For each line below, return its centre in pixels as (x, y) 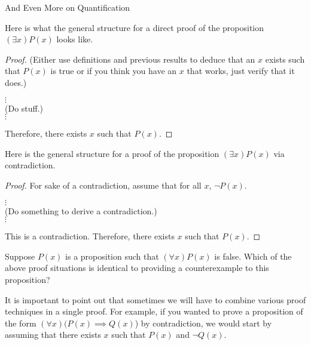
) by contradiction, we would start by (203, 323)
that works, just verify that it (241, 71)
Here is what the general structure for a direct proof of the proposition (135, 27)
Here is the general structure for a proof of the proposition (112, 153)
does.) (16, 82)
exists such (285, 59)
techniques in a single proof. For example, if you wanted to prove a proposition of (154, 311)
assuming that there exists (53, 335)
